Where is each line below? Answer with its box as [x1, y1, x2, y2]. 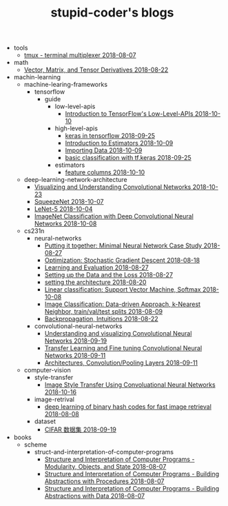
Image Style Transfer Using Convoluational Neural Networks [44, 381, 216, 389]
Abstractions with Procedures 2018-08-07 [44, 477, 165, 485]
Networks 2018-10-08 [34, 219, 97, 228]
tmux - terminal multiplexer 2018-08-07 [23, 51, 136, 59]
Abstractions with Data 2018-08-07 [44, 492, 145, 500]
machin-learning [13, 73, 61, 81]
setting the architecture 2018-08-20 [44, 278, 147, 287]
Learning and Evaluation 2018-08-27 [44, 263, 149, 272]
